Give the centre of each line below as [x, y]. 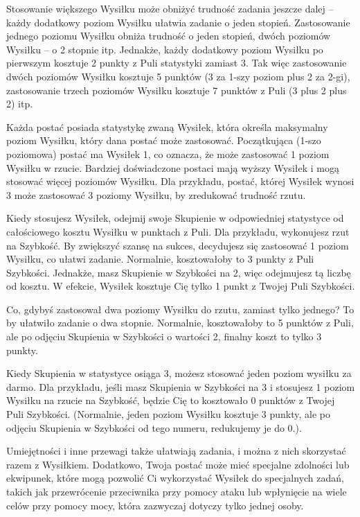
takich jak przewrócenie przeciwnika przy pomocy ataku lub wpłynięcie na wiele [177, 491]
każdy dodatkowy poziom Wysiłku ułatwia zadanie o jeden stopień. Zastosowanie [178, 22]
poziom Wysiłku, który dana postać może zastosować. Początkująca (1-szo [164, 140]
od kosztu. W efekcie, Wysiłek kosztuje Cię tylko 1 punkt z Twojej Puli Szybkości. [181, 286]
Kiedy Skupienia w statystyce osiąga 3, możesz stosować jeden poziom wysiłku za [179, 373]
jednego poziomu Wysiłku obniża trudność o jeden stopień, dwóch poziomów [169, 36]
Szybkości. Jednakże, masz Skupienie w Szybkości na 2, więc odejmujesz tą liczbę [179, 272]
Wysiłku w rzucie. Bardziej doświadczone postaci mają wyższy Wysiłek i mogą [173, 167]
